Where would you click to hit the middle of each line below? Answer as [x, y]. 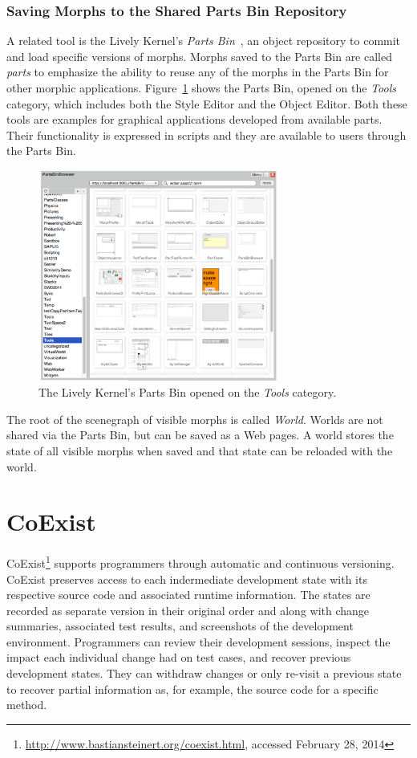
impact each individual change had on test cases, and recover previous [179, 657]
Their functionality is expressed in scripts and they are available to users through [206, 134]
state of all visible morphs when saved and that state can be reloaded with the [200, 450]
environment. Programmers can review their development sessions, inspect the [198, 641]
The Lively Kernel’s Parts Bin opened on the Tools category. [188, 392]
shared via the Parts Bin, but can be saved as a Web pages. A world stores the [200, 435]
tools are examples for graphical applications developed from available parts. [194, 119]
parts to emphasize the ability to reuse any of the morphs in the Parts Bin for [198, 72]
